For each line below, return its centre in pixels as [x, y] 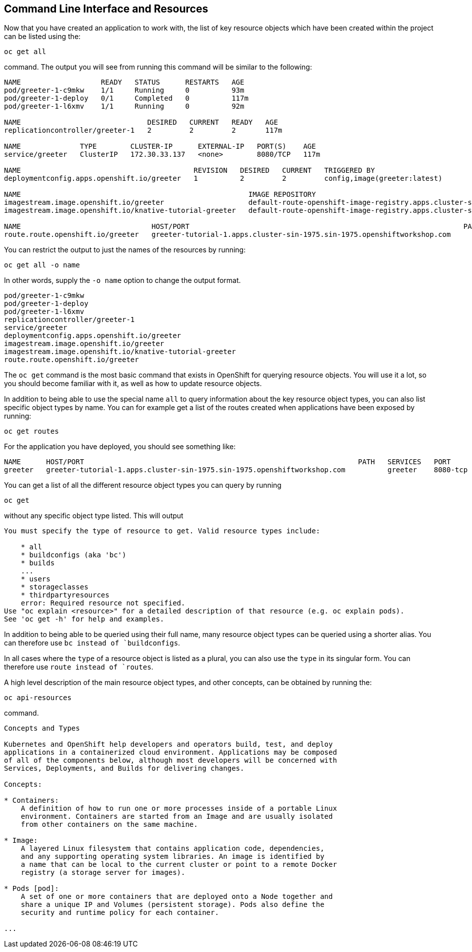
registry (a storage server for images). [103, 873]
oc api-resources [38, 698]
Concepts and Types [42, 728]
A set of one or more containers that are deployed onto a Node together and [177, 897]
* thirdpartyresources [65, 595]
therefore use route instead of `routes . [79, 667]
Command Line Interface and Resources [106, 9]
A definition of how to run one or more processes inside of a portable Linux [179, 809]
